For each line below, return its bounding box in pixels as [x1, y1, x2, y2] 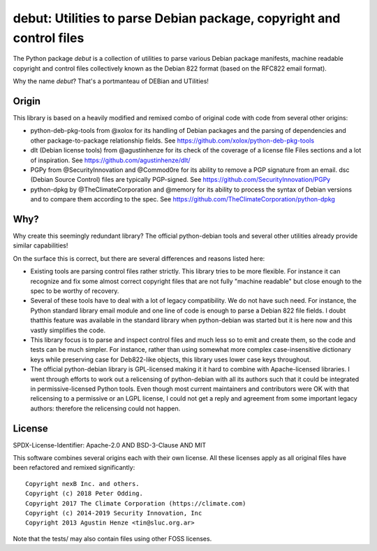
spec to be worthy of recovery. [30, 287, 119, 295]
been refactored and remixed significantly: [13, 464, 135, 472]
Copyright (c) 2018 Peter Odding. [25, 489, 143, 498]
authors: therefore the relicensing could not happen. [30, 404, 181, 413]
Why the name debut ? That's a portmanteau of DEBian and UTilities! [13, 77, 209, 85]
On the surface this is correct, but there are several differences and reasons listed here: [13, 254, 265, 262]
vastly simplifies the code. [30, 326, 106, 334]
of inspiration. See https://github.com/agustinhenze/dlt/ [30, 156, 191, 164]
